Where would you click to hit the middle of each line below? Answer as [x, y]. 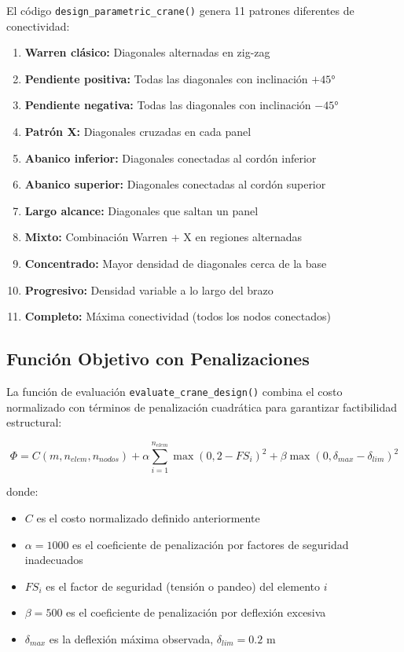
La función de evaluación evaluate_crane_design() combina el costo [174, 391]
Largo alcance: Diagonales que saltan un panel [141, 210]
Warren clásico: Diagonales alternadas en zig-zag [147, 52]
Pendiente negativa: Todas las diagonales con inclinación [168, 105]
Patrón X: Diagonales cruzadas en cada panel [138, 132]
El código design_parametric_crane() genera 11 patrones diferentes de [180, 10]
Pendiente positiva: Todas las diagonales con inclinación [166, 78]
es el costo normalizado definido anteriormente [148, 517]
